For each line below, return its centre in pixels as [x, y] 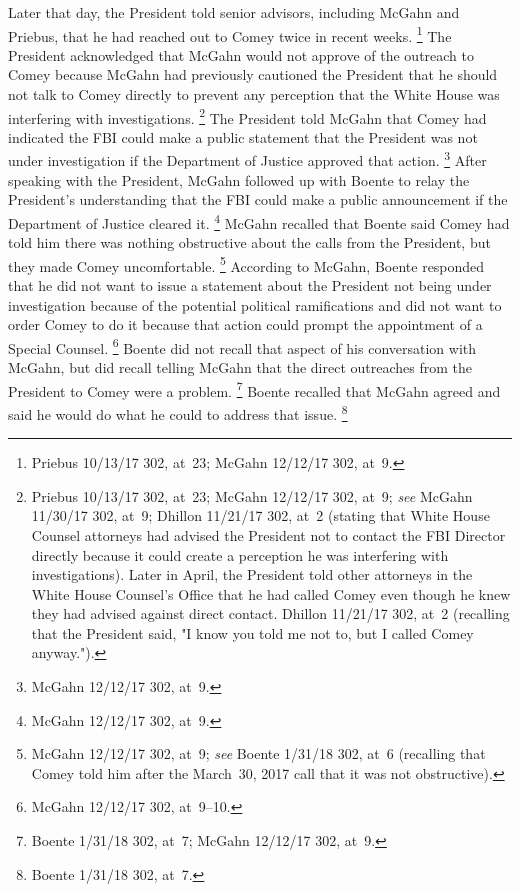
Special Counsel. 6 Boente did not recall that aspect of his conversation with [242, 346]
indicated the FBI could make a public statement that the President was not [243, 136]
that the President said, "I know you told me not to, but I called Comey [252, 632]
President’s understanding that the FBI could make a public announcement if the [258, 199]
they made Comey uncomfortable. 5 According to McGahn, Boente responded [246, 264]
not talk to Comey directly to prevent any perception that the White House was [254, 94]
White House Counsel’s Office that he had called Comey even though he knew [271, 593]
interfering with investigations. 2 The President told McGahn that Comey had [247, 116]
